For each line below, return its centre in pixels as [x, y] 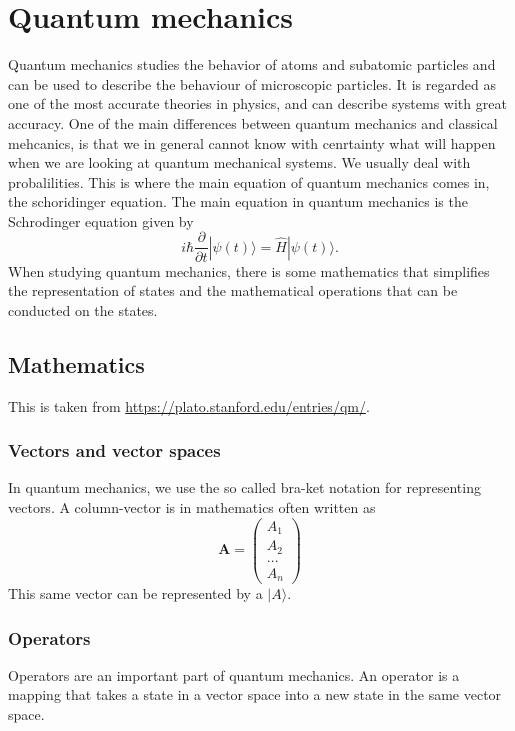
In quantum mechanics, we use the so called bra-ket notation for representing [244, 487]
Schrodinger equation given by [101, 220]
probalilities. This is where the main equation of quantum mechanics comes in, [249, 181]
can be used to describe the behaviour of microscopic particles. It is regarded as [252, 83]
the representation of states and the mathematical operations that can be [233, 290]
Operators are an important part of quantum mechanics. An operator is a [234, 674]
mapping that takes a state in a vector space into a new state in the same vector [255, 694]
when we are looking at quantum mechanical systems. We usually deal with [239, 162]
